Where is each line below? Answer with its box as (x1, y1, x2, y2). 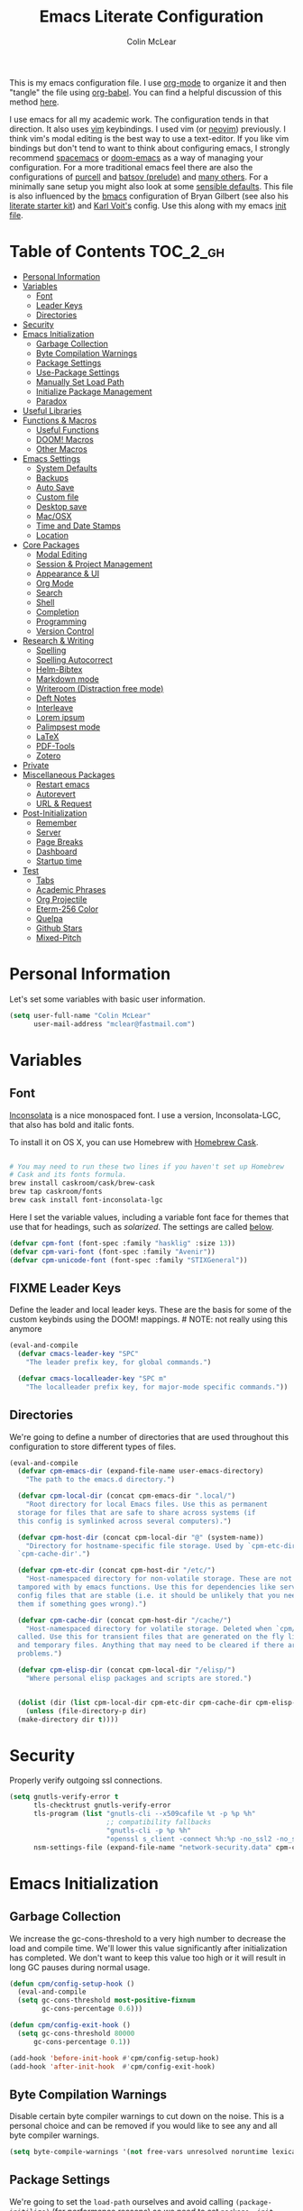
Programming (35, 616, 87, 627)
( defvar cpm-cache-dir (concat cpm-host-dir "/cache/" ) (17, 1616, 232, 1625)
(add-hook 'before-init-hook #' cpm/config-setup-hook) (9, 2053, 220, 2062)
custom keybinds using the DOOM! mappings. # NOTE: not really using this (9, 1314, 289, 1325)
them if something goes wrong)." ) (17, 1599, 147, 1609)
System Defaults (35, 463, 97, 473)
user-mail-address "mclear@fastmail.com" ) (32, 1019, 196, 1029)
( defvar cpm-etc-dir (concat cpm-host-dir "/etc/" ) (17, 1566, 216, 1575)
